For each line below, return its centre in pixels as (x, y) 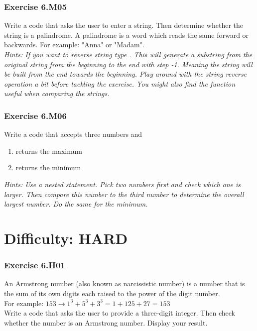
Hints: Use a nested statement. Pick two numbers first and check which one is (123, 184)
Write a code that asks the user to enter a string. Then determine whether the (124, 25)
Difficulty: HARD (66, 238)
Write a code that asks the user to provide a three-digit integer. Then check (120, 313)
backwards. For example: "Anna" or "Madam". (74, 45)
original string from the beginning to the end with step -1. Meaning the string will (128, 64)
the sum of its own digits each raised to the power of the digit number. (112, 293)
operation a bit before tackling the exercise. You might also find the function (120, 83)
